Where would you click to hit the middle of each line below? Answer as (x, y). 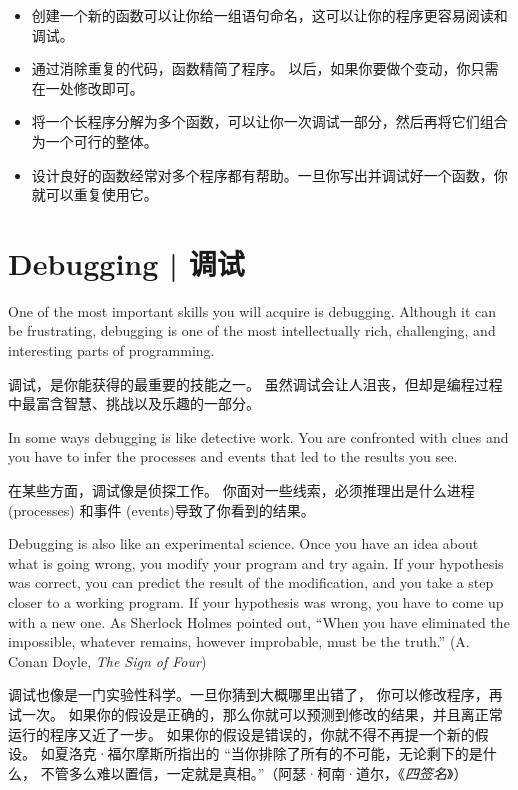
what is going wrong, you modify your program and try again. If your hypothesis (256, 562)
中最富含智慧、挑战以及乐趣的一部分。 (134, 403)
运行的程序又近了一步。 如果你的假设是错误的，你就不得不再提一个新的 (241, 733)
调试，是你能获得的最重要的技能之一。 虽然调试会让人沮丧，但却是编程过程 (255, 383)
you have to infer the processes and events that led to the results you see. (233, 456)
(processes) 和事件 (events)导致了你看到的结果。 (161, 509)
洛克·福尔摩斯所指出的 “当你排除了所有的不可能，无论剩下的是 (275, 753)
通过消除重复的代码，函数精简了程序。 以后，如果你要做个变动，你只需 (265, 68)
